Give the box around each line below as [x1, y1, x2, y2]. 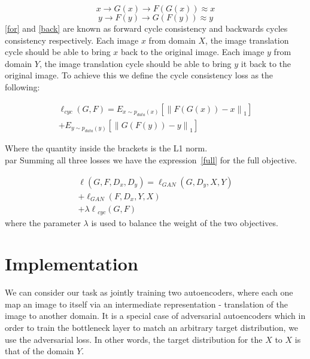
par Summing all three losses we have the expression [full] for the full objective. [5, 154, 297, 166]
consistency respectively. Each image [5, 34, 139, 46]
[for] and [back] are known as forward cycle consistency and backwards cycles [5, 22, 288, 34]
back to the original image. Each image [121, 45, 265, 58]
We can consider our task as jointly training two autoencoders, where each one [5, 286, 293, 299]
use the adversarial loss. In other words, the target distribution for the [5, 333, 263, 345]
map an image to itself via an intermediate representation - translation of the [5, 297, 288, 310]
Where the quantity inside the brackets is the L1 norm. [5, 142, 208, 154]
